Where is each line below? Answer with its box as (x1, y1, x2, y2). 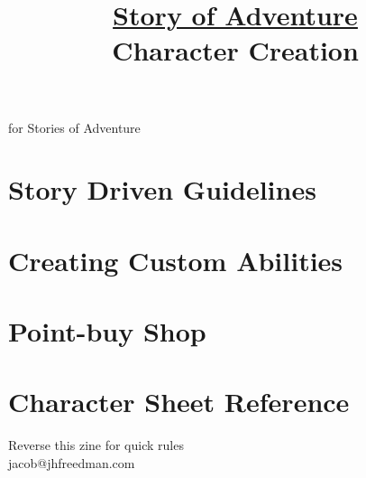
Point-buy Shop (8, 313, 206, 350)
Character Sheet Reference (8, 383, 350, 420)
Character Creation (112, 32, 359, 69)
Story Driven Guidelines (8, 171, 316, 208)
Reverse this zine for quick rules (8, 436, 184, 455)
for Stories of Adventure (8, 117, 141, 136)
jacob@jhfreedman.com (8, 454, 135, 472)
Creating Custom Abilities (8, 241, 343, 278)
